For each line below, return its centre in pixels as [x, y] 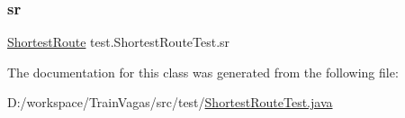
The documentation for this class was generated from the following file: [203, 72]
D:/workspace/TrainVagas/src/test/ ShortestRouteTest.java [170, 102]
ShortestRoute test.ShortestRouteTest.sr [119, 42]
